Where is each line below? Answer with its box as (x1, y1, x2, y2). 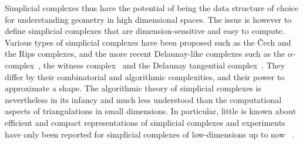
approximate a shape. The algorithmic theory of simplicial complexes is (5, 82, 261, 94)
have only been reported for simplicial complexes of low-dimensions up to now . (5, 128, 295, 140)
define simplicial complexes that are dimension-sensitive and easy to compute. (5, 25, 285, 37)
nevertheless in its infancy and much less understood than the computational (5, 93, 282, 105)
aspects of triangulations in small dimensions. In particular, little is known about (5, 105, 297, 117)
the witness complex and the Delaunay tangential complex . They (43, 59, 285, 71)
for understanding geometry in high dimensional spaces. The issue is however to (5, 13, 292, 25)
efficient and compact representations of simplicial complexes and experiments (5, 116, 285, 128)
